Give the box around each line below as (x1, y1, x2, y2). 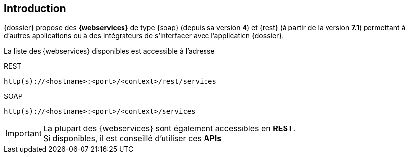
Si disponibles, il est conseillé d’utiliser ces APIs (43, 133, 222, 144)
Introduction (4, 2, 66, 15)
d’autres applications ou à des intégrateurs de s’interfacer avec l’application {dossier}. (4, 31, 284, 40)
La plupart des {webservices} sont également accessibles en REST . (43, 124, 296, 134)
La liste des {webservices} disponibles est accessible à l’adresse (4, 47, 215, 56)
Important (5, 128, 41, 139)
